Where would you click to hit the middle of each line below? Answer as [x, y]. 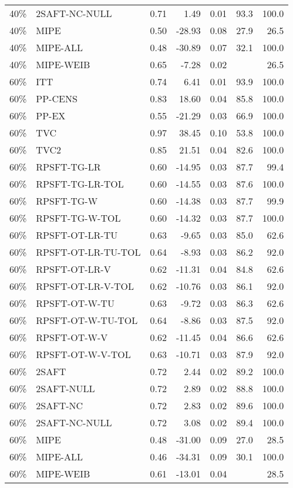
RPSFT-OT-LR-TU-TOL [88, 252]
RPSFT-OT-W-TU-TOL [87, 320]
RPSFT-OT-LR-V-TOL [85, 286]
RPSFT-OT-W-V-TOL [83, 354]
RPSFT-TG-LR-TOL [80, 184]
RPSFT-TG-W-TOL [78, 218]
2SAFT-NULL [65, 388]
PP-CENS [57, 98]
